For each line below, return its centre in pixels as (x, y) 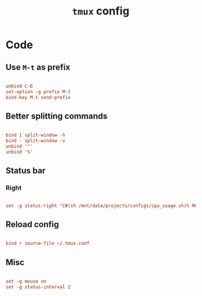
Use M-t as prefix (38, 67)
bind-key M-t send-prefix (38, 97)
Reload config (33, 224)
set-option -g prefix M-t (38, 91)
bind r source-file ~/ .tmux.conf (48, 244)
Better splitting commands (57, 116)
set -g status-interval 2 (38, 287)
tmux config (101, 11)
